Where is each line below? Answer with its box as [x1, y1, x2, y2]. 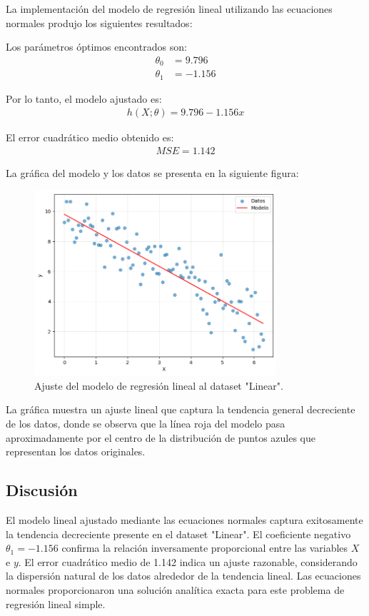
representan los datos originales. [6, 444, 146, 459]
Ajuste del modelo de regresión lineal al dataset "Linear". [34, 378, 283, 393]
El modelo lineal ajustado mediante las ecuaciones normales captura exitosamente [6, 512, 363, 527]
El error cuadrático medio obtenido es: [6, 130, 174, 145]
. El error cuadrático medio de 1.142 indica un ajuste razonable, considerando [18, 554, 358, 569]
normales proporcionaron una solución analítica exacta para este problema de [6, 582, 345, 597]
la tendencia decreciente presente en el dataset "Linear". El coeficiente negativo [6, 526, 351, 541]
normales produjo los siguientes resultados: [6, 15, 193, 30]
